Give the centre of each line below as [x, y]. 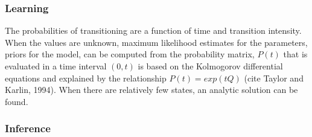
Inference [28, 128]
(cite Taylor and [274, 78]
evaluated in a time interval [56, 66]
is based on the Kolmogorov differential [210, 66]
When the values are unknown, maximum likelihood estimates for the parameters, [156, 42]
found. [17, 101]
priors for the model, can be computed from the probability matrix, [130, 54]
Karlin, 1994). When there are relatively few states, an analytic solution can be [151, 90]
